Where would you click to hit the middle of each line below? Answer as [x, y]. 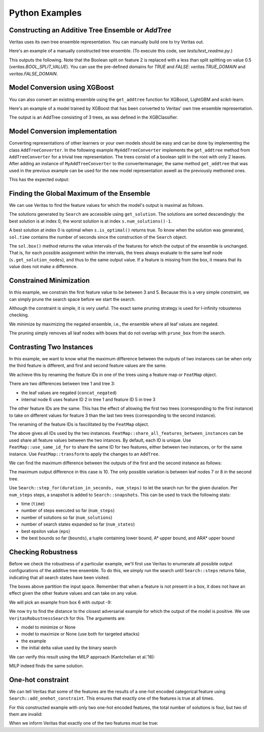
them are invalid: [26, 714]
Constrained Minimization [49, 281]
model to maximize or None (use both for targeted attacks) [80, 634]
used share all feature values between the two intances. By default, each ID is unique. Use [100, 440]
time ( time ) [33, 504]
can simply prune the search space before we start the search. [72, 299]
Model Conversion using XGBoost [62, 88]
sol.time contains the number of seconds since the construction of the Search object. [98, 237]
